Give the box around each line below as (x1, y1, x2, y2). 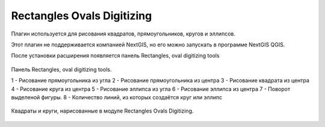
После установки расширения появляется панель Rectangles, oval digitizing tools (11, 52, 220, 60)
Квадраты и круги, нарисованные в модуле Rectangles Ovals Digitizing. (11, 107, 194, 114)
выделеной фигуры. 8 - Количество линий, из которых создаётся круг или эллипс (11, 93, 223, 101)
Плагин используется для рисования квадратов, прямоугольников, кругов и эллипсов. (11, 30, 236, 37)
